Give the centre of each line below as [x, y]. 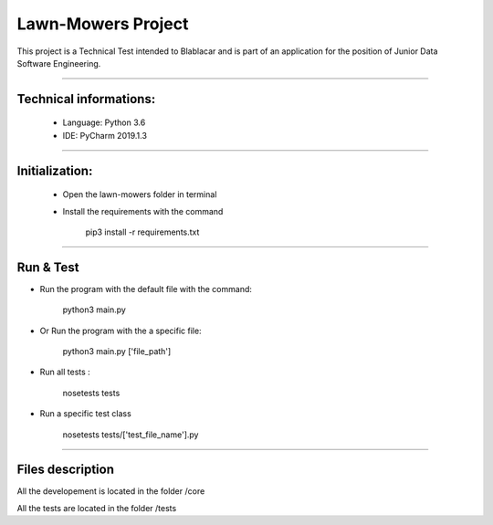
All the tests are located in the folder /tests [97, 508]
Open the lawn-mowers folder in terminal [140, 194]
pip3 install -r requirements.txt [142, 232]
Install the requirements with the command [143, 211]
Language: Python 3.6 [104, 122]
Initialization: [55, 170]
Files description [65, 470]
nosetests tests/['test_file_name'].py [131, 435]
